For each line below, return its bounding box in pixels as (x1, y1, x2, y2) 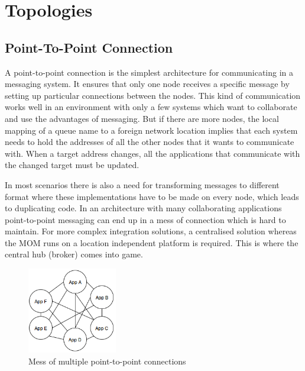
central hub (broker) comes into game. (5, 248, 143, 260)
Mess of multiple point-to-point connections (28, 354, 186, 367)
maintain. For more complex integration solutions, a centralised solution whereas (5, 225, 297, 237)
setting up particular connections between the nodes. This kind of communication (5, 89, 301, 101)
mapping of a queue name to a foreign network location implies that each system (5, 124, 298, 136)
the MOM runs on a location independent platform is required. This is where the (5, 236, 298, 249)
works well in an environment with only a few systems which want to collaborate (5, 101, 297, 113)
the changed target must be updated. (5, 159, 139, 171)
